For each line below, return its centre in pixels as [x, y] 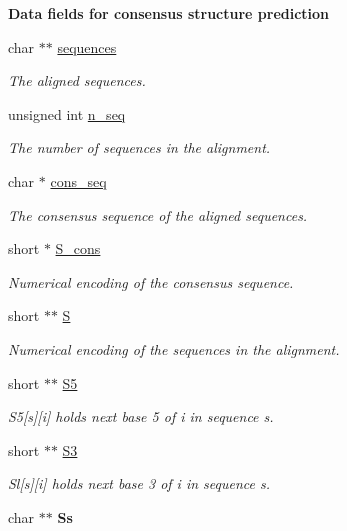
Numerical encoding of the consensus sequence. [151, 281]
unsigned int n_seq [67, 113]
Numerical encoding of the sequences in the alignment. [174, 348]
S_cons [78, 248]
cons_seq [78, 180]
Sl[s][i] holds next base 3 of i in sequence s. [139, 483]
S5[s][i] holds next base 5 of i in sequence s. [141, 416]
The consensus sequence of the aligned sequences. [158, 214]
